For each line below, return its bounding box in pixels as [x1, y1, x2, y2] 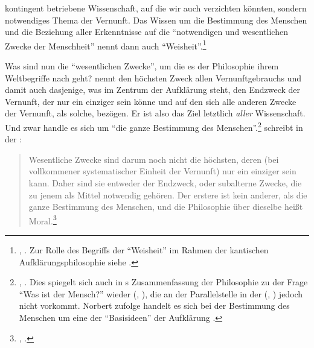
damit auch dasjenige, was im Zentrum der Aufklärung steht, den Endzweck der [5, 83, 301, 96]
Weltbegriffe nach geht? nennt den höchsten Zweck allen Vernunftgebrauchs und [5, 71, 302, 84]
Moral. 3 [28, 212, 57, 227]
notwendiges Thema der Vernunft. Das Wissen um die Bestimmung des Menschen [5, 13, 307, 26]
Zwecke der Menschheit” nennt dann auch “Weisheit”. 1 [5, 37, 207, 52]
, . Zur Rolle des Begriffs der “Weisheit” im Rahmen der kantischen [19, 244, 269, 256]
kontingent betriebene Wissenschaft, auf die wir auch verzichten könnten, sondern [5, 2, 307, 14]
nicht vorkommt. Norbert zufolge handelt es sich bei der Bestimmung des [19, 299, 290, 312]
